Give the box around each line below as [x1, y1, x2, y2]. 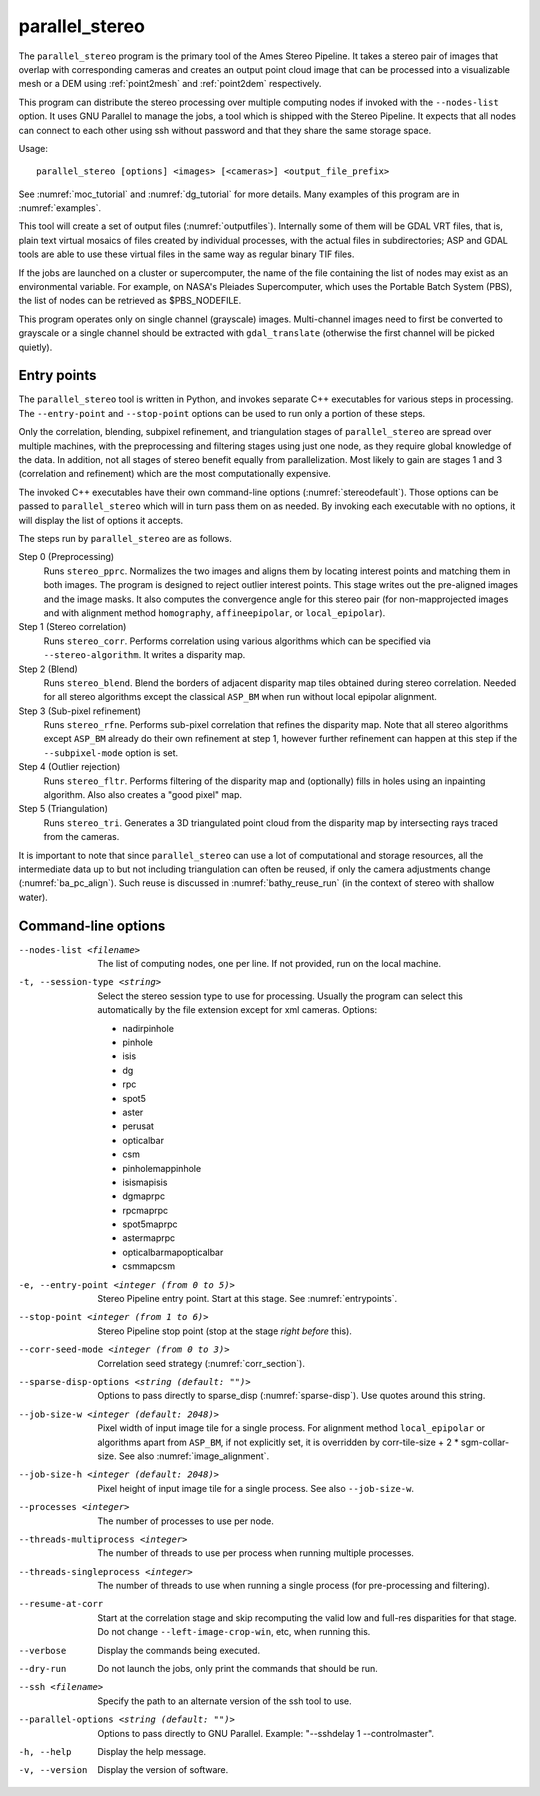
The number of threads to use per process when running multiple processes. [97, 1547, 415, 1559]
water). [18, 891, 49, 903]
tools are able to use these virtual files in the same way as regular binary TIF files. [18, 248, 355, 260]
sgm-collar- [460, 1436, 510, 1448]
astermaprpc [122, 1232, 176, 1244]
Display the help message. [97, 1745, 207, 1757]
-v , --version [18, 1765, 88, 1776]
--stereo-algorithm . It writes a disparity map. [43, 649, 246, 661]
